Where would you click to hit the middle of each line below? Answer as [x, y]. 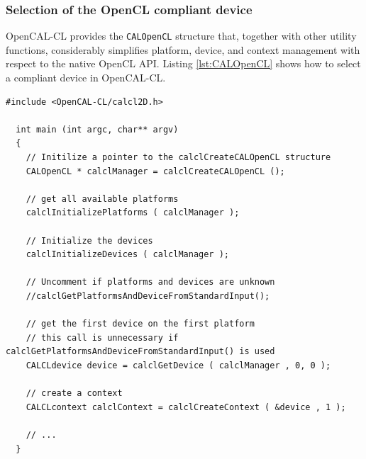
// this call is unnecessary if [102, 338]
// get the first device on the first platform [140, 324]
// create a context [74, 393]
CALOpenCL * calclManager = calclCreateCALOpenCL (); [155, 171]
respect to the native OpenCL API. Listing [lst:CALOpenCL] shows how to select [183, 63]
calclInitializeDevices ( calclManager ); [127, 255]
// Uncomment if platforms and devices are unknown [150, 282]
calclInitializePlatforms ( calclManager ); [133, 213]
